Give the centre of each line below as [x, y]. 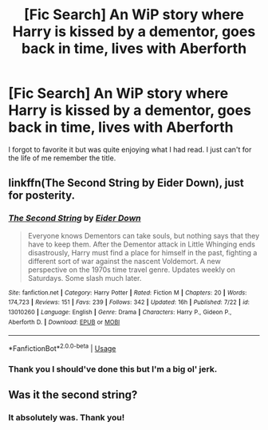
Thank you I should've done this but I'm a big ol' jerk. [113, 369]
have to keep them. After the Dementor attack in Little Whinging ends [141, 244]
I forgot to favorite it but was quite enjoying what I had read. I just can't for [130, 149]
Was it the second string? [73, 395]
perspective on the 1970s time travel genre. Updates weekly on [131, 270]
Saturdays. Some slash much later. [85, 278]
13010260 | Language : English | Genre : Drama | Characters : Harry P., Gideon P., [120, 312]
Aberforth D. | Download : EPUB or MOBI [64, 322]
